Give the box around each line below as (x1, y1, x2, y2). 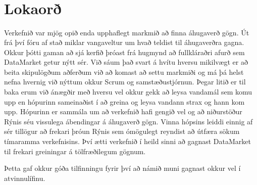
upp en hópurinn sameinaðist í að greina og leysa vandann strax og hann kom (4, 96, 245, 107)
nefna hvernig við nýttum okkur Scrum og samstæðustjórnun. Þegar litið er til (4, 76, 246, 87)
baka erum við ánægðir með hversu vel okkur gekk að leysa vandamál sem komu (4, 86, 252, 97)
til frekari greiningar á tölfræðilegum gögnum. (4, 146, 146, 156)
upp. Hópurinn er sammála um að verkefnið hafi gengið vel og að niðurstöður (4, 106, 242, 117)
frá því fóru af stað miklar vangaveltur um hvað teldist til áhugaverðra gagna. (4, 37, 244, 48)
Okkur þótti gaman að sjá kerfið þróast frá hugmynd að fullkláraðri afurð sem (4, 47, 245, 57)
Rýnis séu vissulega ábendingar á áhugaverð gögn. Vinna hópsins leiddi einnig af (4, 116, 253, 126)
